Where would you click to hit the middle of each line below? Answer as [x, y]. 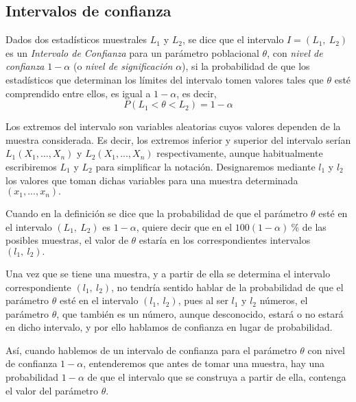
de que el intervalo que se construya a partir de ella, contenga [217, 377]
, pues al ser [203, 300]
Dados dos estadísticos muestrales [76, 39]
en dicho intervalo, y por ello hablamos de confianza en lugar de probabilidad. [169, 327]
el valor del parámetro [52, 390]
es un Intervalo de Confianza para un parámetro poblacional [132, 52]
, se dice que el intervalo [233, 39]
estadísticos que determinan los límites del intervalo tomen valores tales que [165, 79]
